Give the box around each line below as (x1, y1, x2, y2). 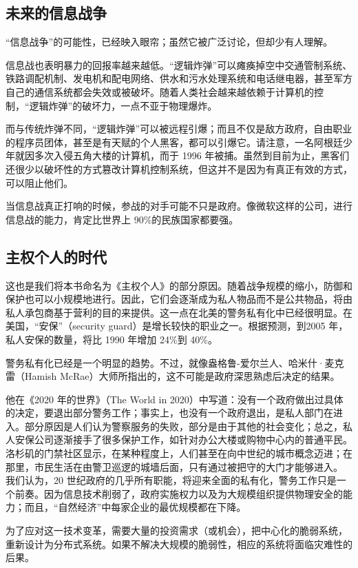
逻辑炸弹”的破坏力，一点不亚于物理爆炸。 (29, 98, 218, 112)
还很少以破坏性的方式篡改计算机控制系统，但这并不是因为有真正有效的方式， (6, 161, 352, 176)
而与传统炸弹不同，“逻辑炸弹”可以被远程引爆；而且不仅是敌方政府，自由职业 (6, 121, 352, 136)
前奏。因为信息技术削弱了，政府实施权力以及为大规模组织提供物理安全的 (14, 486, 343, 500)
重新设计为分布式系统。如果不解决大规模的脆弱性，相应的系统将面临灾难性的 (6, 536, 352, 551)
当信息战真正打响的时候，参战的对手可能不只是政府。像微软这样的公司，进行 (6, 199, 352, 213)
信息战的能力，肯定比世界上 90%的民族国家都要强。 (6, 212, 239, 226)
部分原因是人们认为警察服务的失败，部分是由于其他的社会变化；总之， (24, 418, 343, 433)
